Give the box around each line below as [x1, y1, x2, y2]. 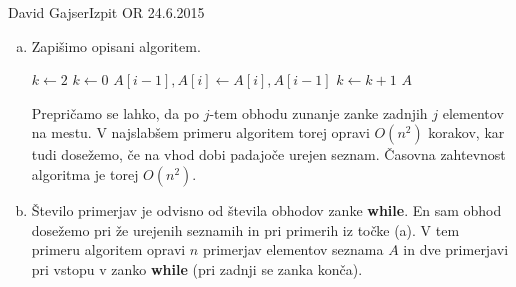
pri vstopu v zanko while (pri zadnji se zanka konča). [31, 258, 363, 279]
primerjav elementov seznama [202, 239, 384, 260]
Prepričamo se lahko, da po [31, 102, 199, 123]
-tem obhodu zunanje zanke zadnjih [209, 102, 428, 123]
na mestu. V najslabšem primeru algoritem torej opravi [31, 122, 370, 143]
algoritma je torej [31, 163, 139, 184]
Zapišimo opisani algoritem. [31, 35, 201, 56]
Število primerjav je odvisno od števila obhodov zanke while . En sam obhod [31, 199, 502, 220]
